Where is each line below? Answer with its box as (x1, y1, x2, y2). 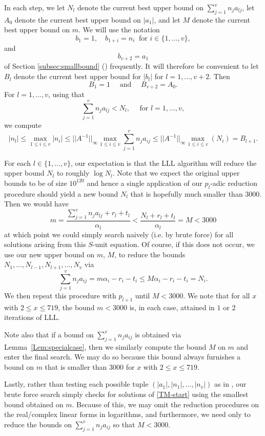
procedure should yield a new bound (4, 188, 118, 199)
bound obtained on (4, 399, 64, 409)
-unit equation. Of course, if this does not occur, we (92, 239, 255, 250)
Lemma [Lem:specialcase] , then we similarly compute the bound (4, 341, 207, 352)
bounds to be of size (4, 177, 67, 188)
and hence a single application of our (87, 177, 202, 188)
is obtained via (135, 329, 181, 339)
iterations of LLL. (4, 312, 60, 323)
